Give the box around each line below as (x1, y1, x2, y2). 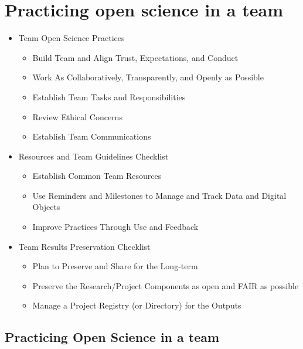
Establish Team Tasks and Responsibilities (32, 90, 186, 103)
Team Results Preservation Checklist (18, 240, 151, 252)
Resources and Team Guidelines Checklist (18, 150, 169, 162)
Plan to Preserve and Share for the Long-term (32, 260, 198, 272)
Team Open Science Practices (18, 32, 125, 44)
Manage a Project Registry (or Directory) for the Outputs (32, 299, 241, 311)
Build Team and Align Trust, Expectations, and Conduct (32, 51, 239, 63)
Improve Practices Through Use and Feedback (32, 221, 199, 233)
